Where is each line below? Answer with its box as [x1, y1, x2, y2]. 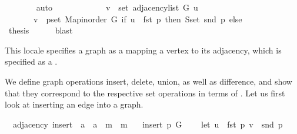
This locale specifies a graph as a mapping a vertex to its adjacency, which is [5, 43, 282, 56]
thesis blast [8, 24, 73, 36]
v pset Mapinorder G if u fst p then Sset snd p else [33, 12, 242, 25]
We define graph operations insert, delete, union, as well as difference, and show [5, 75, 292, 87]
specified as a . [5, 55, 58, 68]
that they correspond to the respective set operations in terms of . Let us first [5, 86, 285, 99]
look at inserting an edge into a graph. [5, 98, 144, 110]
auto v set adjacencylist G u [36, 1, 198, 13]
